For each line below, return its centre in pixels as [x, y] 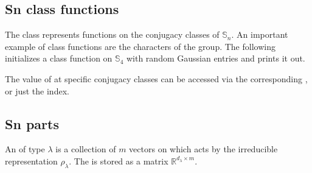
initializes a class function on [59, 58]
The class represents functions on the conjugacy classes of [112, 34]
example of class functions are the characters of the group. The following [140, 46]
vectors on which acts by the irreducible [203, 149]
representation [31, 161]
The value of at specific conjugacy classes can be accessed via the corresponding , [156, 78]
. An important [260, 34]
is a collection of [86, 149]
